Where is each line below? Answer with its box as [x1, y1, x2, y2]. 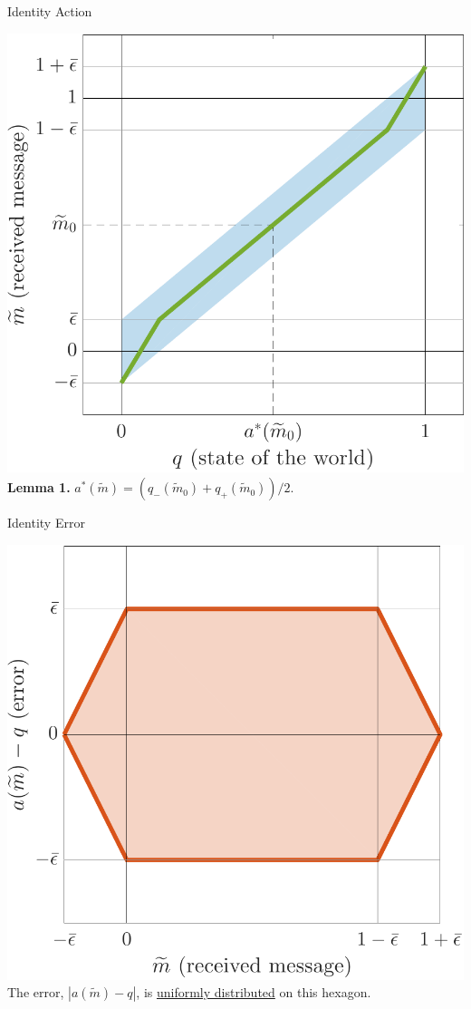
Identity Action [7, 2, 92, 20]
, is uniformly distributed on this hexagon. [136, 983, 371, 1002]
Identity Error [7, 513, 85, 532]
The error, [7, 983, 64, 1002]
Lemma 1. [7, 478, 71, 497]
